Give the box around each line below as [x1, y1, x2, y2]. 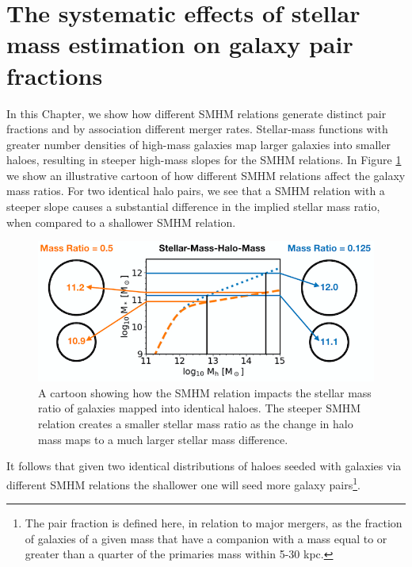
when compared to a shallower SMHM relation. [6, 213, 236, 230]
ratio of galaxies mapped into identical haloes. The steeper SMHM [38, 400, 361, 416]
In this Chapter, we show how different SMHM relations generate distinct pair [6, 105, 387, 121]
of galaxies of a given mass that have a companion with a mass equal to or [25, 530, 387, 546]
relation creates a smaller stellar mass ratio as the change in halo [38, 416, 353, 432]
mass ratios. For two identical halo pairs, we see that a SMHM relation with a [6, 182, 385, 199]
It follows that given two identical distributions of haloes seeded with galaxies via [6, 458, 402, 474]
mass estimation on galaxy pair [6, 28, 353, 60]
